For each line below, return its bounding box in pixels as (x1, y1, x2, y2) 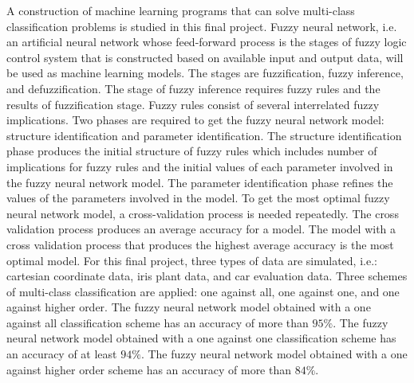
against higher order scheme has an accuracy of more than (6, 361, 292, 377)
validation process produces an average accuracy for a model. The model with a (6, 221, 396, 237)
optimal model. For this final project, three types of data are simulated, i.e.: (6, 252, 377, 268)
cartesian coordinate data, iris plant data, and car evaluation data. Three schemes (6, 268, 408, 284)
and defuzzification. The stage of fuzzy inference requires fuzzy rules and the (6, 80, 380, 96)
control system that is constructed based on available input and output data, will (6, 49, 404, 65)
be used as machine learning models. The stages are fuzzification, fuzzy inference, (6, 64, 404, 81)
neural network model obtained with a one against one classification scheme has (6, 330, 396, 346)
